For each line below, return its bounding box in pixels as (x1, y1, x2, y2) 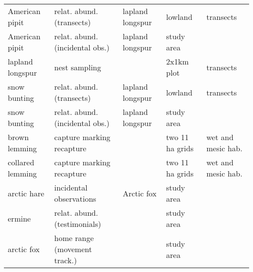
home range (54, 232, 94, 243)
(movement (54, 243, 92, 255)
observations (54, 193, 96, 204)
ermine (8, 212, 31, 224)
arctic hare (8, 187, 44, 199)
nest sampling (54, 61, 101, 73)
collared (8, 157, 35, 168)
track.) (54, 255, 77, 266)
